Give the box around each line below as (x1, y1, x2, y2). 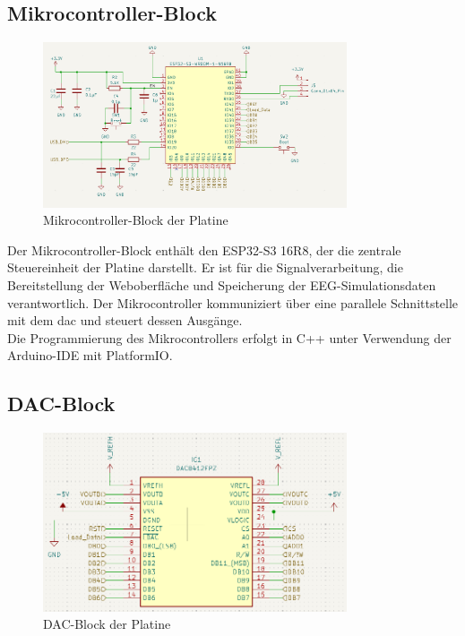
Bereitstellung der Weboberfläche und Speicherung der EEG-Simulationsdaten (7, 276, 436, 295)
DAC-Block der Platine (43, 615, 171, 633)
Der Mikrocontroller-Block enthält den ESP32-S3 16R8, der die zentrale (7, 240, 401, 259)
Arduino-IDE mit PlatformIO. (7, 346, 173, 365)
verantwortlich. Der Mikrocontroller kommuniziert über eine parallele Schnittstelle (7, 293, 459, 312)
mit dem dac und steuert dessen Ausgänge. (7, 311, 243, 330)
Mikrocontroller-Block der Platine (43, 211, 228, 229)
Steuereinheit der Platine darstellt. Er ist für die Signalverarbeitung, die (7, 258, 403, 277)
